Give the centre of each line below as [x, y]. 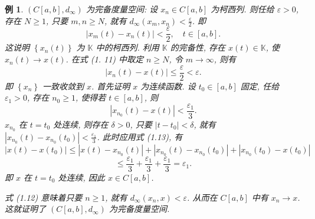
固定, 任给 [260, 86]
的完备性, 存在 [198, 47]
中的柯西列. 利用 [127, 47]
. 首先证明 [111, 86]
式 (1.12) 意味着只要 [44, 197]
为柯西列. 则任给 [242, 9]
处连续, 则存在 [81, 124]
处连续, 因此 [81, 177]
